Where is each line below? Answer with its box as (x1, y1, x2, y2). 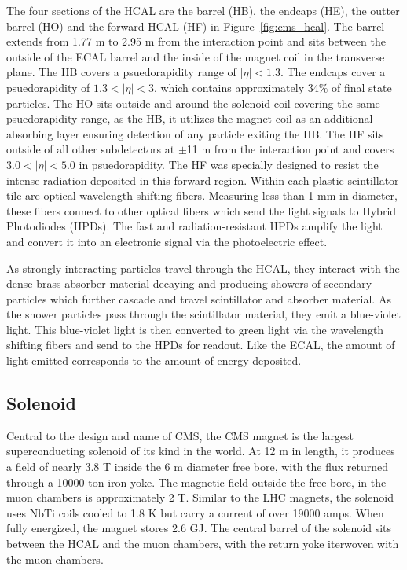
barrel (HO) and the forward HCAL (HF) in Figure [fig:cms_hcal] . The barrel (6, 17, 385, 34)
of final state (332, 79, 392, 95)
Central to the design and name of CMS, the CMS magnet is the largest (6, 427, 354, 443)
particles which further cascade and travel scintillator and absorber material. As (6, 290, 391, 307)
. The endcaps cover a (280, 64, 386, 80)
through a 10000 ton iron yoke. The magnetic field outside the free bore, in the (6, 473, 387, 490)
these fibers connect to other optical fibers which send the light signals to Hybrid (6, 202, 397, 219)
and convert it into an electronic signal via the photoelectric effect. (6, 233, 328, 249)
